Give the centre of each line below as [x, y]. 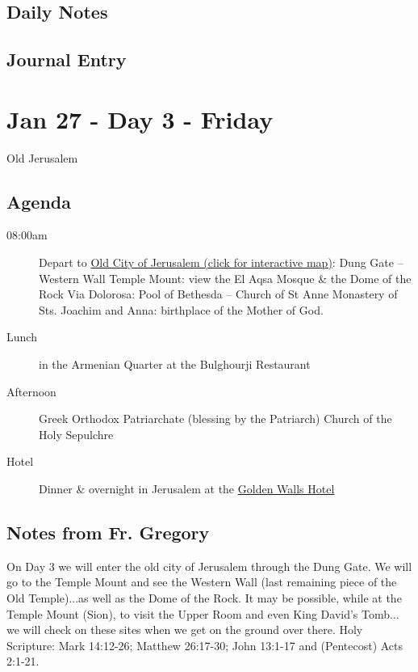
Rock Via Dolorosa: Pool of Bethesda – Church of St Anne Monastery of [218, 294]
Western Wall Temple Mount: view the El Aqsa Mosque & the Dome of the [225, 278]
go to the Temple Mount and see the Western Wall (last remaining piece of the [202, 582]
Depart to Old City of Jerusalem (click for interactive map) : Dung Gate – [221, 262]
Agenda [39, 201]
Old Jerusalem [42, 157]
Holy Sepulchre [76, 434]
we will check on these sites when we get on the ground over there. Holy [185, 630]
